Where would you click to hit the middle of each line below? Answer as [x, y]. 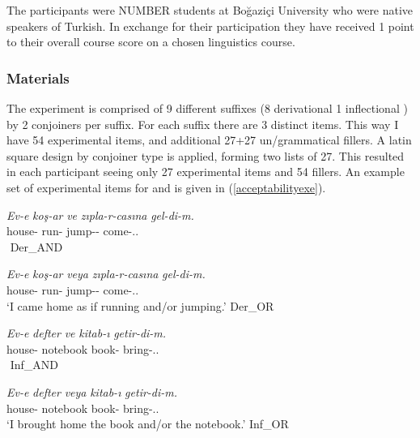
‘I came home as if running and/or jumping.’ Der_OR [140, 305]
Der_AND [36, 246]
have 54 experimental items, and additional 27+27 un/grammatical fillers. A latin [209, 140]
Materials [38, 77]
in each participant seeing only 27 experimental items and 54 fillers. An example [206, 172]
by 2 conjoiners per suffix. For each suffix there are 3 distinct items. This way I [203, 124]
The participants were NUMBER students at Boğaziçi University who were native [210, 10]
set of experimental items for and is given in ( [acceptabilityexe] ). [166, 187]
